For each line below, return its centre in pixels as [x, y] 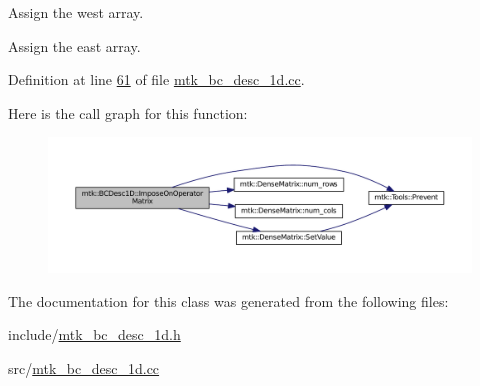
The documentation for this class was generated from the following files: [228, 300]
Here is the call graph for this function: [128, 112]
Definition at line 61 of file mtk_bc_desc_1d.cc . [156, 79]
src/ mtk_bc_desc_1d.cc [84, 367]
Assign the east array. [74, 45]
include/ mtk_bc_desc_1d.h [94, 334]
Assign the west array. [76, 12]
